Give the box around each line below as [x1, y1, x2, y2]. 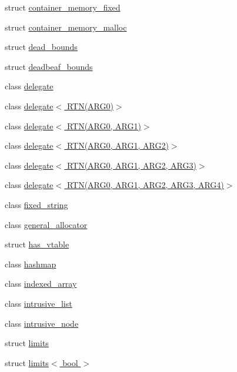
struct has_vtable [5, 238, 69, 250]
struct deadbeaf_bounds [5, 60, 93, 72]
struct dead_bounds [5, 41, 78, 53]
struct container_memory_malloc [5, 21, 127, 33]
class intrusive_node [5, 317, 79, 329]
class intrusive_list [5, 297, 72, 309]
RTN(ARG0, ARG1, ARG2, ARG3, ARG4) [66, 179, 224, 191]
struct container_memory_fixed [5, 1, 121, 13]
